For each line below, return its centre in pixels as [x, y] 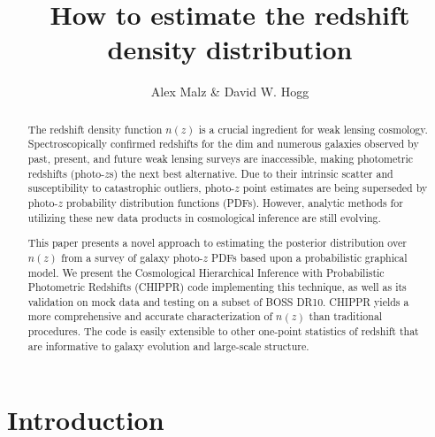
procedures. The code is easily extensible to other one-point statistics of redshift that [223, 331]
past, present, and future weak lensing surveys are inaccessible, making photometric [221, 159]
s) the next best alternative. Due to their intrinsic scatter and [251, 173]
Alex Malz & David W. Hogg [230, 92]
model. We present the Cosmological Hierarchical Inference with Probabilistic [206, 272]
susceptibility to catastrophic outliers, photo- [131, 188]
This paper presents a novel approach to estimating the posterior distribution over [217, 243]
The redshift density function [95, 129]
